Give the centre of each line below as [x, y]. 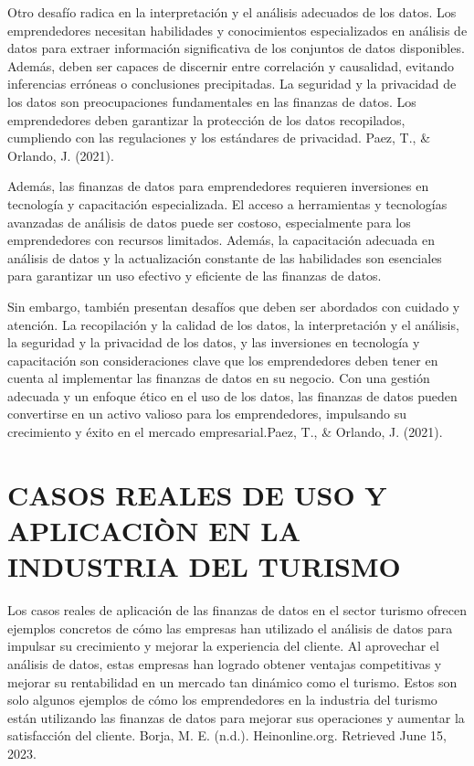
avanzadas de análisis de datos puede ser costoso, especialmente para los [209, 222]
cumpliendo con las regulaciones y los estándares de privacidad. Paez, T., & [219, 138]
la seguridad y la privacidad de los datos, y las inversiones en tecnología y [214, 342]
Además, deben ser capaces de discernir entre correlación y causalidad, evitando [231, 65]
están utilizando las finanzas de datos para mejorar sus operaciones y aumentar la [236, 717]
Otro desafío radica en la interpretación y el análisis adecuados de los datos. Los [232, 12]
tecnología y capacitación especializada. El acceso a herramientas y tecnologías [227, 203]
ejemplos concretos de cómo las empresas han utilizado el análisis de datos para [230, 628]
